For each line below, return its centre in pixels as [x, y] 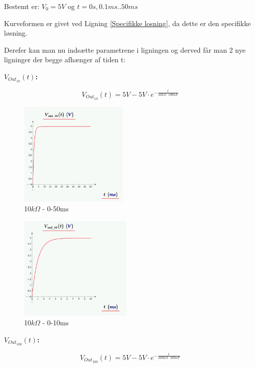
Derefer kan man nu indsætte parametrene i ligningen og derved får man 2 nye [125, 49]
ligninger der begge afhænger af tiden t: [65, 59]
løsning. [16, 33]
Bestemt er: [22, 6]
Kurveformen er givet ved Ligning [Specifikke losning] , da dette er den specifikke [127, 23]
